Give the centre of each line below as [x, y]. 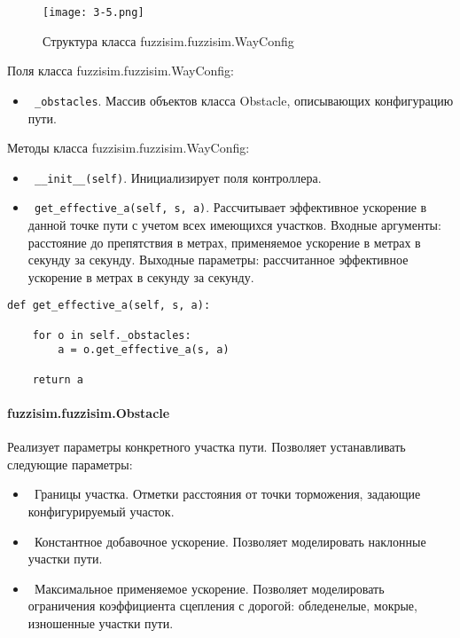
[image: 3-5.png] [94, 12]
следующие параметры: [70, 464]
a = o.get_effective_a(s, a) [144, 350]
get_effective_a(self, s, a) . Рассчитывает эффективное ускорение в [230, 207]
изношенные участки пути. [101, 623]
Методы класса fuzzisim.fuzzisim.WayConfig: [129, 148]
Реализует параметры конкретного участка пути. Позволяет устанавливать [207, 447]
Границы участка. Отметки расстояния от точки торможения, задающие [227, 494]
